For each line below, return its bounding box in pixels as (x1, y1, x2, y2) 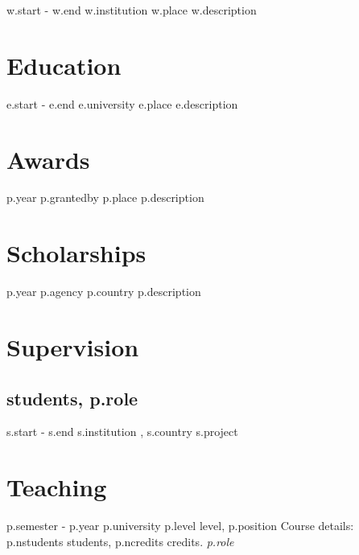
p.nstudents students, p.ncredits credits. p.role (6, 532, 234, 549)
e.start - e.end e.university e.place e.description (6, 95, 238, 112)
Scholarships (6, 236, 146, 269)
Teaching (6, 471, 107, 504)
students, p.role (6, 385, 138, 410)
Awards (6, 142, 90, 175)
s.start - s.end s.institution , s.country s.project (6, 423, 238, 440)
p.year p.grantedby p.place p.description (6, 189, 204, 206)
